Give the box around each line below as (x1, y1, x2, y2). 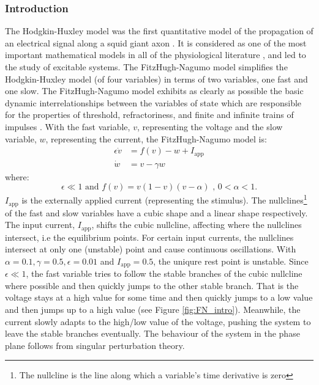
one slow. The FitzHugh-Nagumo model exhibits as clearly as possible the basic (5, 84, 304, 97)
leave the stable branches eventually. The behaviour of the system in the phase (5, 327, 300, 340)
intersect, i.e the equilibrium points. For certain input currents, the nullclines (5, 230, 294, 243)
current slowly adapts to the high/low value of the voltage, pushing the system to (5, 315, 311, 328)
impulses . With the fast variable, (5, 120, 130, 133)
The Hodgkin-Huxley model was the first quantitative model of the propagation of (5, 24, 313, 37)
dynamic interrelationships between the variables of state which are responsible (5, 96, 302, 109)
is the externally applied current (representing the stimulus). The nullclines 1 (21, 192, 307, 207)
